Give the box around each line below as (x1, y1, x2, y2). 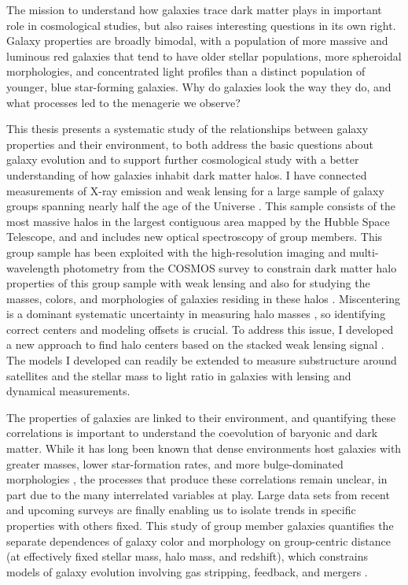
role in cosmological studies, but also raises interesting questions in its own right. (6, 17, 396, 33)
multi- (349, 243, 379, 260)
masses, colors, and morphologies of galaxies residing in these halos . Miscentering (6, 290, 401, 306)
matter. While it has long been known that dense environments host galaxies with (6, 440, 402, 457)
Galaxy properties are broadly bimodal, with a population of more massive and (6, 32, 388, 49)
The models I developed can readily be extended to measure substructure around (6, 352, 397, 368)
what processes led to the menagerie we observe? (6, 94, 241, 110)
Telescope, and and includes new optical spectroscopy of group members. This (6, 228, 383, 245)
